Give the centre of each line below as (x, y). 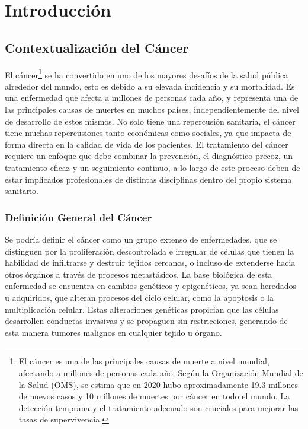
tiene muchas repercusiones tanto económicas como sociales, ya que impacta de (148, 133)
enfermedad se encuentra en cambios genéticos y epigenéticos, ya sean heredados (151, 286)
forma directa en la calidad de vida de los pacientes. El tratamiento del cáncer (147, 144)
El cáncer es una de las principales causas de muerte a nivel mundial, (144, 361)
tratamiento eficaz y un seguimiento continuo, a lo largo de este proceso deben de (153, 167)
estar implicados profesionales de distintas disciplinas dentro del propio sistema (148, 179)
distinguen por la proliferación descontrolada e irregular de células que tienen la (150, 251)
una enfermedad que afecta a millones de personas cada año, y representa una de (152, 98)
